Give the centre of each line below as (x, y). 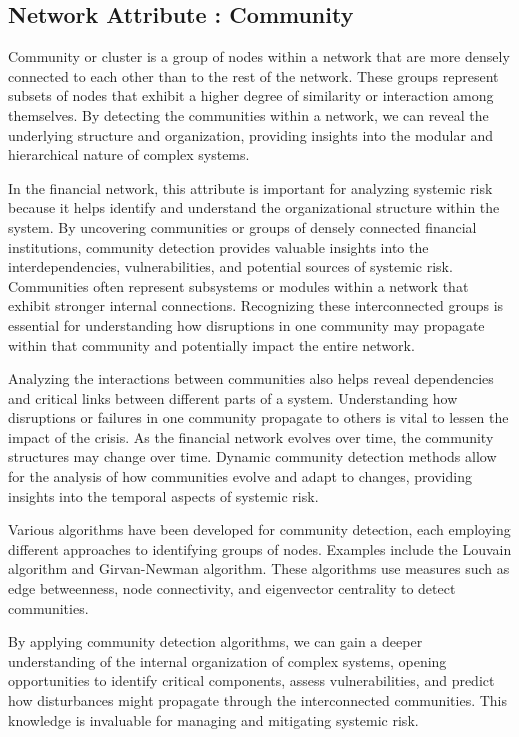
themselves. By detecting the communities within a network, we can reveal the (248, 114)
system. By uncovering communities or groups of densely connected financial (242, 226)
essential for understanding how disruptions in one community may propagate (246, 324)
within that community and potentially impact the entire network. (211, 344)
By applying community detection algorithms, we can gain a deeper (215, 641)
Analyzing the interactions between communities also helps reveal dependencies (251, 378)
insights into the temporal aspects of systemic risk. (163, 495)
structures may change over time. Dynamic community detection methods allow (252, 456)
